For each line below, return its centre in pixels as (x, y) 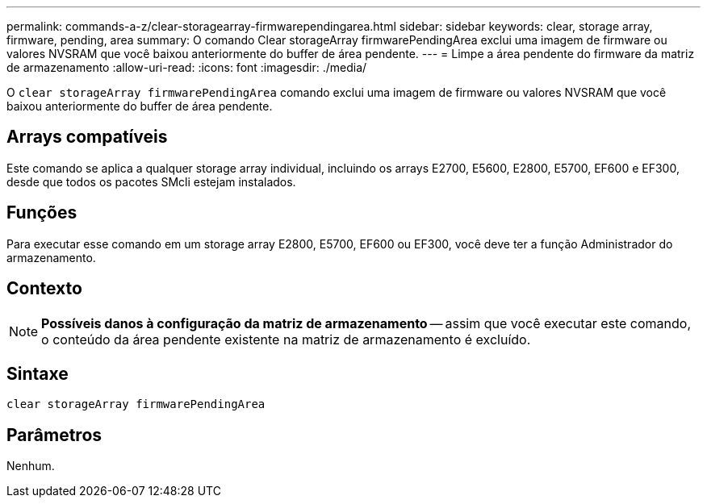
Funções (42, 213)
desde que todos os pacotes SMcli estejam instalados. (151, 181)
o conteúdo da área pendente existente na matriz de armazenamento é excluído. (286, 339)
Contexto (44, 289)
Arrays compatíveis (87, 137)
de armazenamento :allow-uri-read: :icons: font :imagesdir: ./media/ (187, 67)
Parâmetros (54, 435)
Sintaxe (38, 373)
